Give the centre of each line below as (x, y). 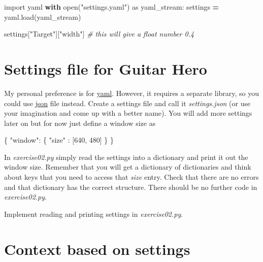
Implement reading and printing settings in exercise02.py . (94, 214)
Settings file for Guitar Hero (106, 68)
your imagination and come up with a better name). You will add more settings (128, 113)
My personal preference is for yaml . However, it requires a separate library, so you (132, 93)
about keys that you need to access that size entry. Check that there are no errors (131, 177)
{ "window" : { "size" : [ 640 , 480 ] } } (59, 140)
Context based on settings (97, 249)
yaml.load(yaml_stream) (43, 17)
